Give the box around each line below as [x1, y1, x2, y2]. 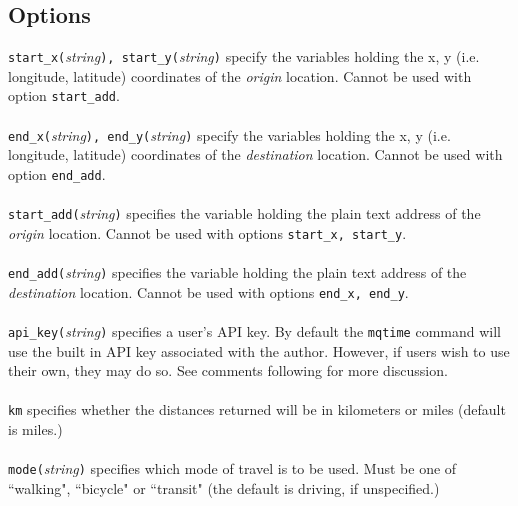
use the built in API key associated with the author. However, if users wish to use [8, 340, 510, 361]
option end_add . [8, 163, 106, 184]
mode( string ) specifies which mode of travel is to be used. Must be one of [8, 458, 457, 479]
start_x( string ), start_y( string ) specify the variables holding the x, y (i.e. [8, 46, 480, 67]
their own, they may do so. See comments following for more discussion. [8, 360, 448, 381]
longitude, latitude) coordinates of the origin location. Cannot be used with [8, 65, 472, 86]
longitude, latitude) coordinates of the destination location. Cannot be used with [8, 144, 503, 165]
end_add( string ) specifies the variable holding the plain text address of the [8, 262, 467, 283]
